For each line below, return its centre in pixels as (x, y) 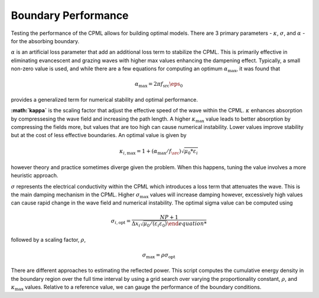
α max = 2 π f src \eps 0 (159, 85)
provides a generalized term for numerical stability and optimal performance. (104, 99)
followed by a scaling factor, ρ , (48, 239)
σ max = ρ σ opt (159, 255)
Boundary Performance (70, 15)
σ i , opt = (121, 222)
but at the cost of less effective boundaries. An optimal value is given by (99, 135)
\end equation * (187, 224)
